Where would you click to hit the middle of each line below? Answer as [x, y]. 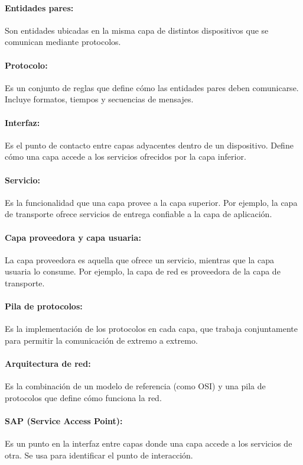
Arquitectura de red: [48, 364]
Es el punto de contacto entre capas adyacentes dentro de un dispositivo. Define [149, 145]
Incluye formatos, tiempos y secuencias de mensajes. [99, 99]
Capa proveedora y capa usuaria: [73, 237]
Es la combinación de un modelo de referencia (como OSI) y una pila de [135, 386]
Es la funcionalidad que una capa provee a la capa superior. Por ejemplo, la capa [151, 202]
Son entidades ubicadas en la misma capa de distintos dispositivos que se [137, 30]
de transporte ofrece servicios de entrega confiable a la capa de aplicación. [139, 214]
